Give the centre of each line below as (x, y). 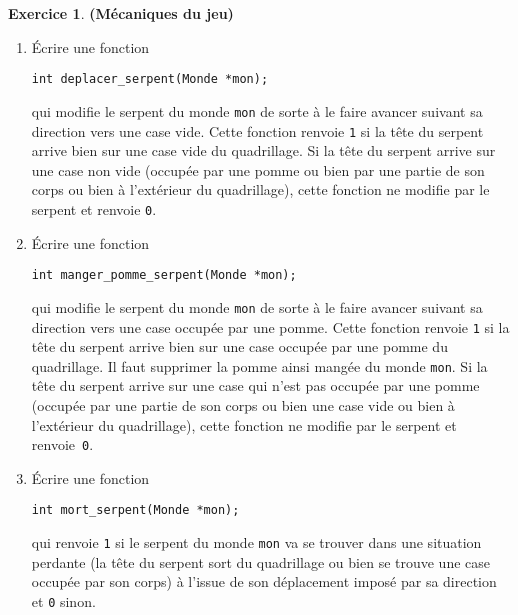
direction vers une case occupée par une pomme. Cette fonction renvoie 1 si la (270, 326)
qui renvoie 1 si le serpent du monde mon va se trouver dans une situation (256, 542)
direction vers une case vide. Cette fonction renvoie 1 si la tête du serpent (257, 130)
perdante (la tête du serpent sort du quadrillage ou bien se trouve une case (261, 561)
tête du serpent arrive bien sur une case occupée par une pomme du (239, 346)
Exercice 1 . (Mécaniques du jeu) (121, 13)
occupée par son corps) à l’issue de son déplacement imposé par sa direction (264, 581)
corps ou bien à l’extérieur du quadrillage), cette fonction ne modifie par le (260, 189)
